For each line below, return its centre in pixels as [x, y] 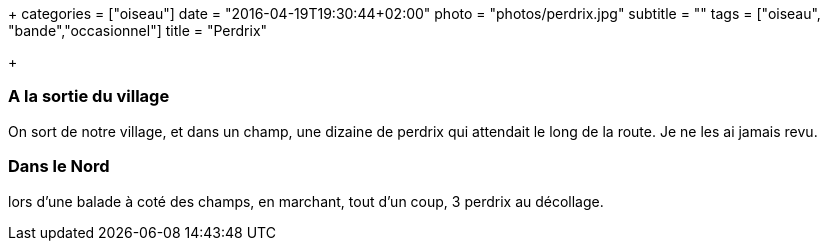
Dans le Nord [59, 166]
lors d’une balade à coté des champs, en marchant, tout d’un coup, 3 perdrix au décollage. [306, 201]
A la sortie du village [89, 96]
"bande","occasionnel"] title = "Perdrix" [138, 30]
